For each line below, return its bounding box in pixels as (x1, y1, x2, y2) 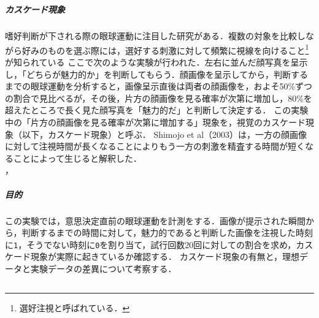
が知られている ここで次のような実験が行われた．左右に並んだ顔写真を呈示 (5, 56, 308, 68)
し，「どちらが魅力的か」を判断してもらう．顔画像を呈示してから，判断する (5, 67, 308, 80)
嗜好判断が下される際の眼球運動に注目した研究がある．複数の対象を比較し (5, 29, 306, 42)
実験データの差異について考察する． (30, 262, 177, 274)
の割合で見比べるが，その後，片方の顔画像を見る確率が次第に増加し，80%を (5, 91, 312, 104)
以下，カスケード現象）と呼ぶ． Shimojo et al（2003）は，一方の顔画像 (21, 127, 307, 140)
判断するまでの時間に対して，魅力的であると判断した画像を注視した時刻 (21, 226, 313, 239)
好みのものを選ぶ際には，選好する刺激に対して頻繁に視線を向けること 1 (21, 42, 309, 56)
